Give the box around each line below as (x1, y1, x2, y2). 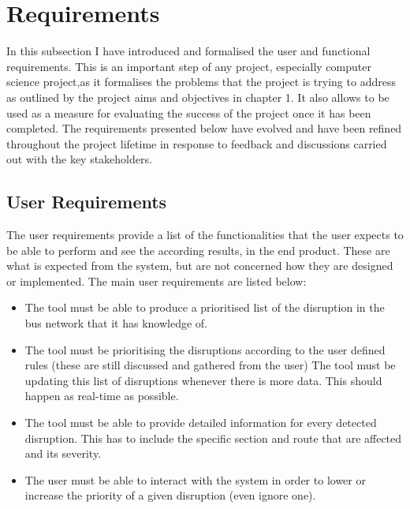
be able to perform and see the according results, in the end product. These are (6, 241, 390, 258)
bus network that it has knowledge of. (24, 315, 207, 331)
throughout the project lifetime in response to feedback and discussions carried (6, 135, 387, 152)
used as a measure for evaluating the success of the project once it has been (6, 104, 371, 121)
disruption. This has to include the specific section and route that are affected (24, 429, 402, 446)
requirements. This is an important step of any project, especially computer (6, 58, 371, 74)
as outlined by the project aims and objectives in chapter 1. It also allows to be (6, 88, 389, 105)
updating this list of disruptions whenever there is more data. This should (24, 372, 382, 388)
